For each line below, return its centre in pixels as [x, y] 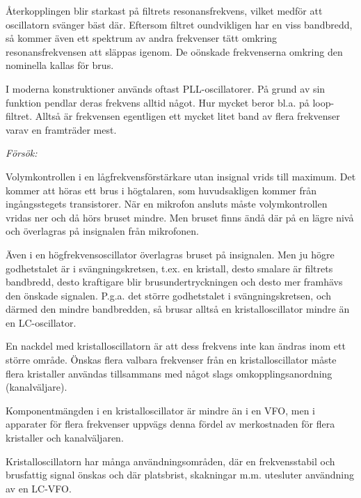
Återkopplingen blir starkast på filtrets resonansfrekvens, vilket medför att [164, 10]
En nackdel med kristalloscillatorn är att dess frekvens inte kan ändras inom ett [176, 346]
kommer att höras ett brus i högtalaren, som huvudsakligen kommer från [161, 190]
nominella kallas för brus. [60, 65]
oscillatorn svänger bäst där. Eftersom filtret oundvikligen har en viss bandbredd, [179, 24]
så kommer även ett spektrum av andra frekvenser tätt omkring [142, 38]
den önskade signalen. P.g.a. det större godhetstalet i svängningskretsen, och [168, 295]
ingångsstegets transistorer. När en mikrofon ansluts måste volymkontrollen [167, 204]
